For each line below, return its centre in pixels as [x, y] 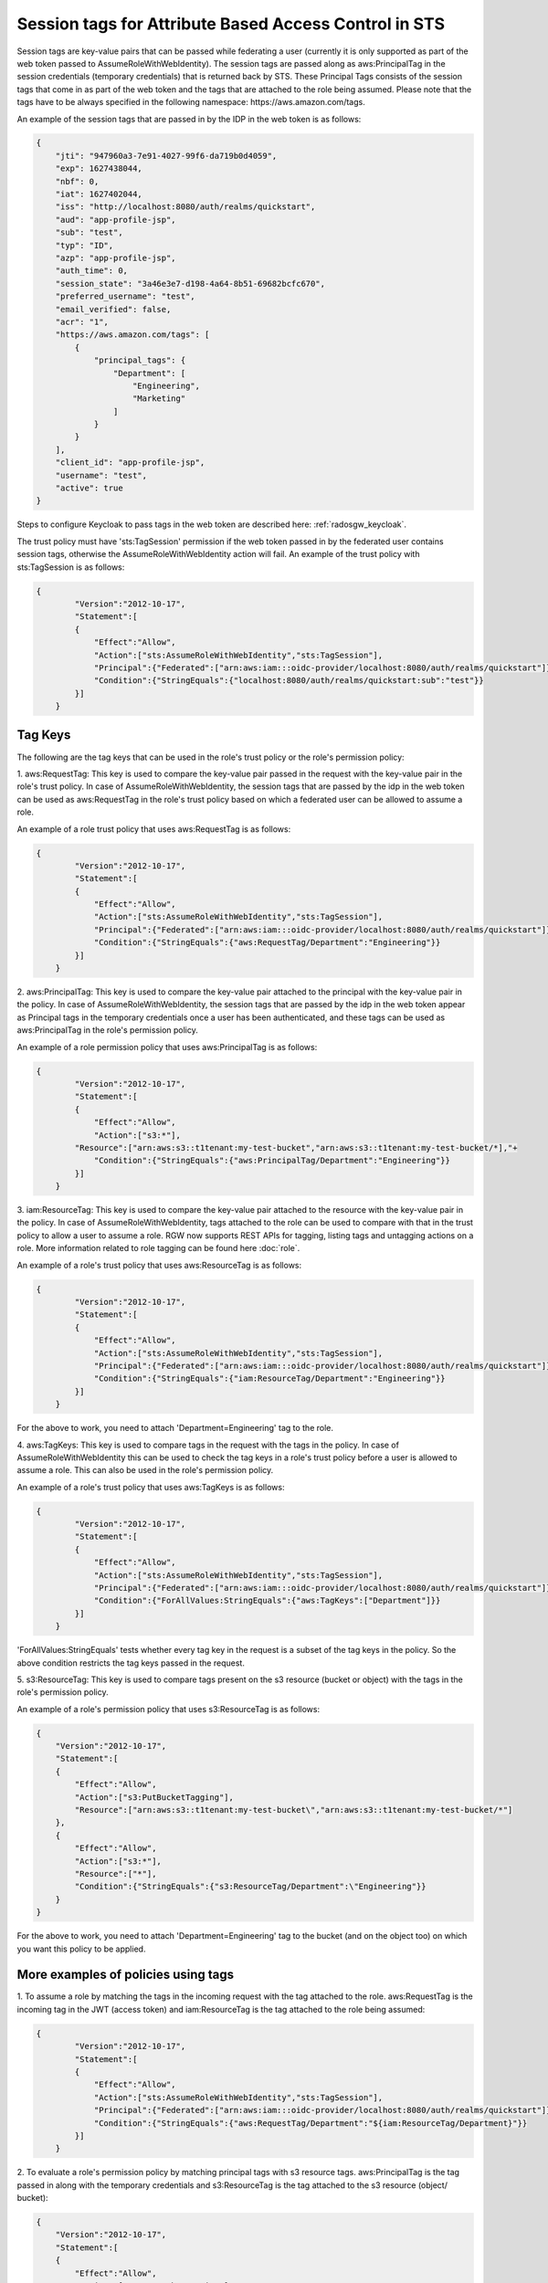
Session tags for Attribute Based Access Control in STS [231, 24]
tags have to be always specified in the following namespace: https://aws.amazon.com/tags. [191, 102]
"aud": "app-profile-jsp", [116, 220]
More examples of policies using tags [126, 1975]
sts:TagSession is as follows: [71, 567]
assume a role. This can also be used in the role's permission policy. [145, 1470]
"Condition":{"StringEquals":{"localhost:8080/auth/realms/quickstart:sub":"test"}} [289, 681]
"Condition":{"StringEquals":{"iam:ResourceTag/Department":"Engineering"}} [270, 1378]
